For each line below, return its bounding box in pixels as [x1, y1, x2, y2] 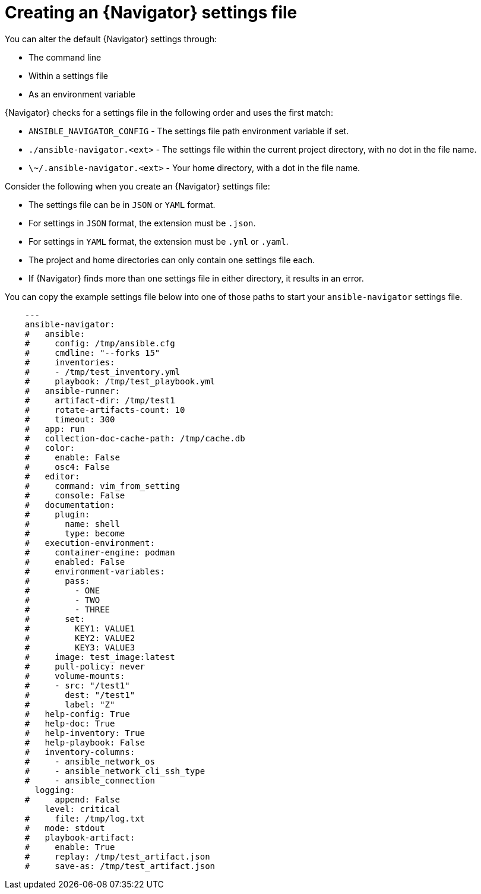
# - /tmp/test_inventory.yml [24, 367, 181, 377]
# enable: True [24, 842, 115, 852]
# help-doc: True [24, 718, 115, 728]
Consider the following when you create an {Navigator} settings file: [5, 181, 270, 191]
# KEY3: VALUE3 [24, 642, 135, 652]
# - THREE [24, 604, 110, 614]
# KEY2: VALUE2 [24, 633, 135, 643]
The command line [29, 52, 102, 62]
